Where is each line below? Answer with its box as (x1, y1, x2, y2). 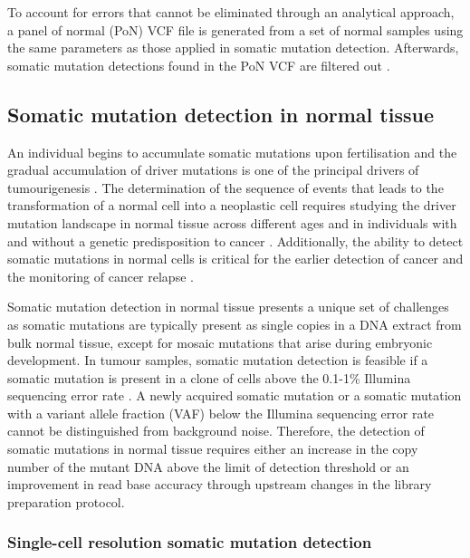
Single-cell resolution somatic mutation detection (7, 531, 372, 553)
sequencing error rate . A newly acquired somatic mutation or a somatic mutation (7, 386, 462, 405)
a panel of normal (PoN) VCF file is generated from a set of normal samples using (7, 20, 464, 39)
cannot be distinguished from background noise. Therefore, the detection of (7, 421, 425, 440)
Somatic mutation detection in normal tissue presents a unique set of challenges (7, 297, 449, 316)
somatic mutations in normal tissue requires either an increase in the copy (7, 439, 418, 458)
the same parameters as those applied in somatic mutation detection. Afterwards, (7, 38, 459, 57)
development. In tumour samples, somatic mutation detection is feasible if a (7, 351, 428, 370)
